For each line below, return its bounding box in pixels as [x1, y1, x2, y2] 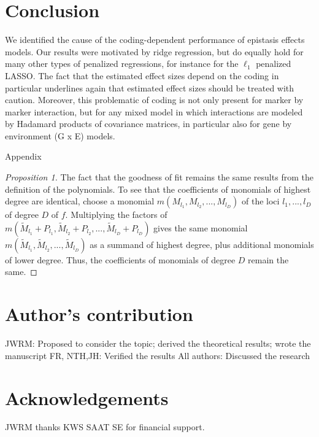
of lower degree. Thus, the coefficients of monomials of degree [5, 253, 236, 266]
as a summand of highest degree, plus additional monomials [90, 238, 314, 250]
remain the [248, 253, 289, 266]
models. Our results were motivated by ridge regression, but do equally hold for [5, 45, 304, 58]
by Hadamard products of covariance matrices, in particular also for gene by [5, 117, 292, 130]
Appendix [5, 150, 42, 163]
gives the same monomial [153, 221, 248, 234]
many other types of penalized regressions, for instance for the [5, 57, 239, 70]
